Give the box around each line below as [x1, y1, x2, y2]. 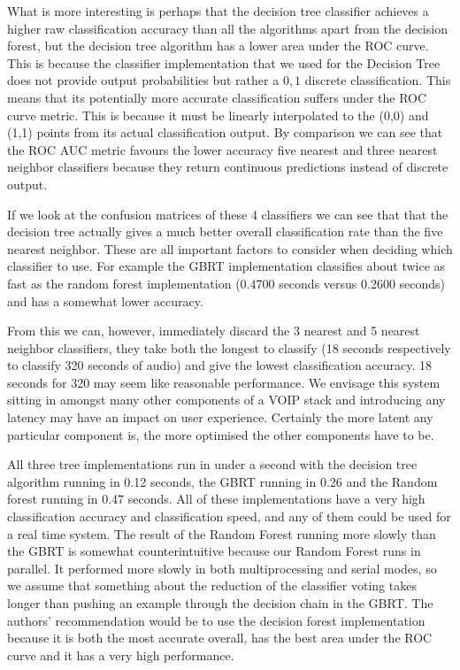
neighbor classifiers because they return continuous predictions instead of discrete [7, 158, 448, 176]
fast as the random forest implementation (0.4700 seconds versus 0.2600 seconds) [7, 273, 446, 292]
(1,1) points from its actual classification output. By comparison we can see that [7, 123, 443, 142]
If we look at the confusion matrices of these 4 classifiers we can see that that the [7, 204, 448, 223]
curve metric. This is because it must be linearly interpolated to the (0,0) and [7, 105, 429, 124]
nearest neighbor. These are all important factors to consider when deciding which [7, 239, 453, 258]
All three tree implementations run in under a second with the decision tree [7, 455, 418, 474]
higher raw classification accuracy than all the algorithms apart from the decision [7, 19, 448, 37]
